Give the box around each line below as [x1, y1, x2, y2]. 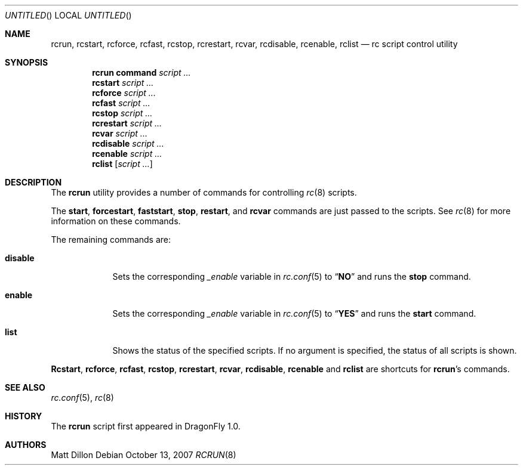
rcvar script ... [92, 128, 147, 138]
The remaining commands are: [51, 234, 171, 245]
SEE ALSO [5, 382, 45, 392]
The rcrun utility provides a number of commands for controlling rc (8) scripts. [51, 187, 357, 197]
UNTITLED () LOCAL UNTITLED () [5, 10, 132, 20]
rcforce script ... [92, 88, 156, 98]
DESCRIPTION [5, 177, 62, 187]
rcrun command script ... [92, 67, 191, 78]
